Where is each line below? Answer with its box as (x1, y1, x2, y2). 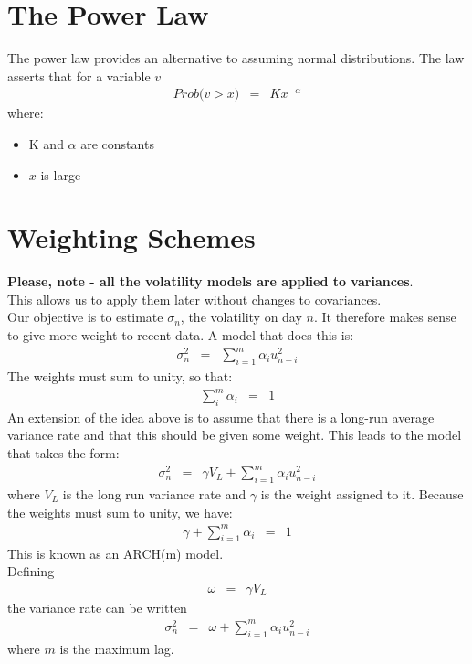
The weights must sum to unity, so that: (7, 366, 233, 385)
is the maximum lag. (59, 638, 174, 658)
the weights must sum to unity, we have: (7, 502, 233, 521)
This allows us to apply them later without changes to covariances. (7, 289, 382, 308)
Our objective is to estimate (7, 307, 163, 327)
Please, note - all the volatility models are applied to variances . (7, 272, 414, 291)
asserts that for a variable (7, 66, 151, 85)
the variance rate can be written (7, 597, 187, 616)
